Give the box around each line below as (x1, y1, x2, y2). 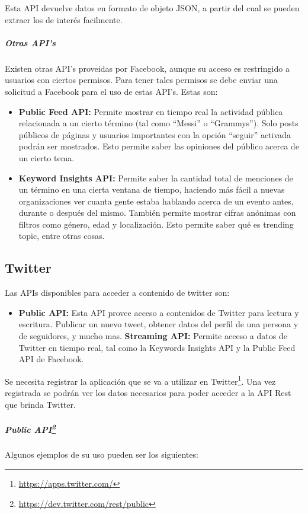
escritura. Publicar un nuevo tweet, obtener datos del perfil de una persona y (18, 318, 299, 330)
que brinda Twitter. (5, 398, 76, 410)
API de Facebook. (18, 353, 84, 365)
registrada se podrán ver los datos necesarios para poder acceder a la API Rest (5, 387, 291, 399)
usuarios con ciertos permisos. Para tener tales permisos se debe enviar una (5, 74, 278, 86)
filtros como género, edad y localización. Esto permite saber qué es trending (18, 218, 294, 230)
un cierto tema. (18, 151, 75, 164)
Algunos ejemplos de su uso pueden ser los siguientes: (5, 448, 198, 461)
